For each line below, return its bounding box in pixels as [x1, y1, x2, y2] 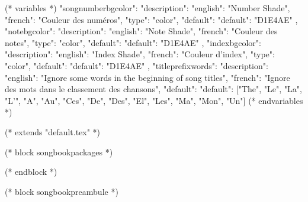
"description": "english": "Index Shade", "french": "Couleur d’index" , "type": [5, 48, 275, 60]
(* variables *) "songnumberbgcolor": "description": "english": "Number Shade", [5, 2, 290, 14]
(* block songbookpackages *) [5, 145, 113, 158]
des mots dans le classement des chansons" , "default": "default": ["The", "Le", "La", [5, 83, 302, 95]
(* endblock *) [5, 165, 57, 178]
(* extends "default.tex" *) [5, 125, 101, 138]
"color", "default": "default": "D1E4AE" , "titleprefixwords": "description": [5, 59, 268, 71]
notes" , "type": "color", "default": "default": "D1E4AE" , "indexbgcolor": [5, 36, 261, 48]
